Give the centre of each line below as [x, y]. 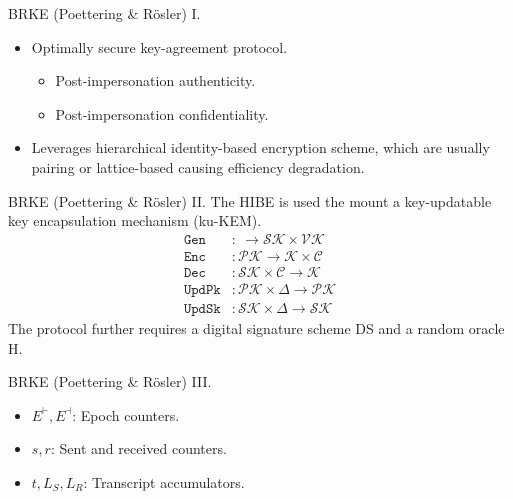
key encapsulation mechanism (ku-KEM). [135, 220]
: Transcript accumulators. [164, 481]
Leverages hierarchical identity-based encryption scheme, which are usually [260, 147]
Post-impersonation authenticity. [155, 80]
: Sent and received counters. [138, 448]
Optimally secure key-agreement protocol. [159, 46]
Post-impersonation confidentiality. [162, 113]
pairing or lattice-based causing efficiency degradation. [198, 166]
